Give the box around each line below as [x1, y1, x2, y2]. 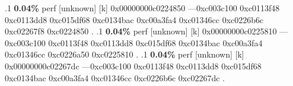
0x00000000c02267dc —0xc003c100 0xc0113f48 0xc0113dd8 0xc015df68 [5, 59, 262, 72]
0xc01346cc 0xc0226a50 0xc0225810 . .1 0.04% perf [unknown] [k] [5, 48, 244, 60]
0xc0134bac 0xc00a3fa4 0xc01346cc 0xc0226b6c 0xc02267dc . [5, 71, 225, 84]
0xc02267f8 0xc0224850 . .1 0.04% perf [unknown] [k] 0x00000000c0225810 [5, 25, 277, 37]
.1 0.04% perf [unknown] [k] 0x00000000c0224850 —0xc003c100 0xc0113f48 [5, 2, 280, 14]
